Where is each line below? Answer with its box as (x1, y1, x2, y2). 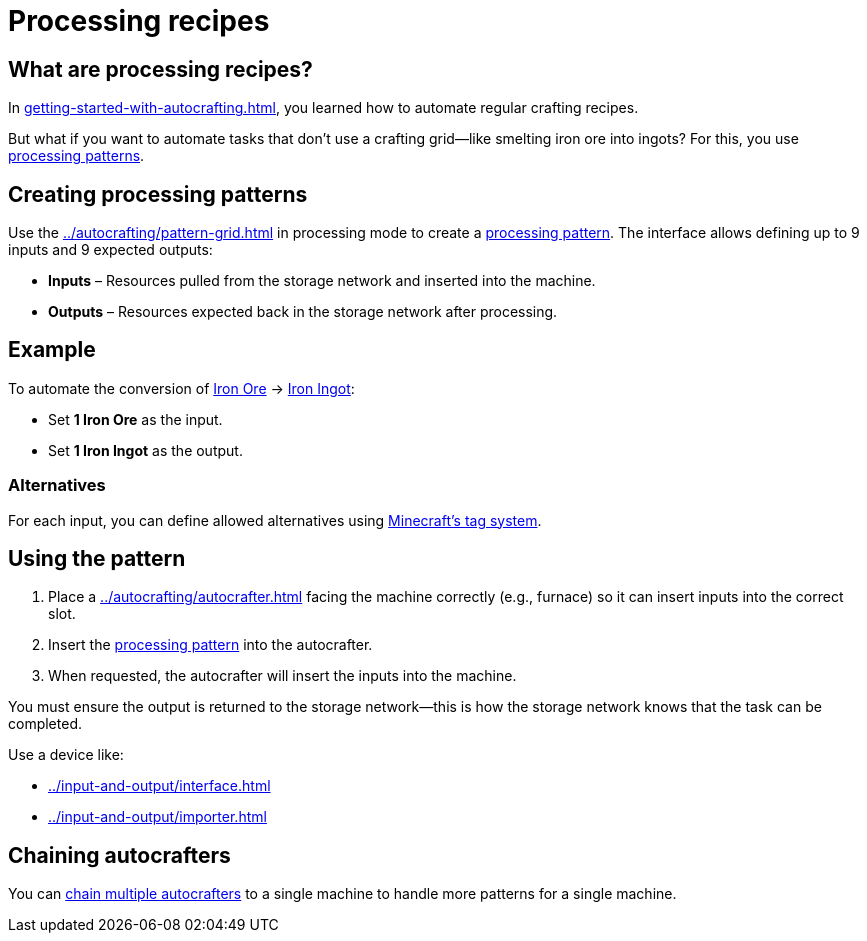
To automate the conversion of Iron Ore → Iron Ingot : (8, 379, 355, 397)
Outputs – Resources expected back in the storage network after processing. (48, 303, 558, 321)
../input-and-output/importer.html (48, 808, 267, 826)
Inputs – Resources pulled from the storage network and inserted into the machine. (48, 272, 596, 290)
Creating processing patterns (8, 181, 308, 207)
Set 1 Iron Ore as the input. (48, 410, 223, 428)
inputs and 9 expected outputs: (8, 241, 213, 259)
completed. (8, 715, 82, 733)
